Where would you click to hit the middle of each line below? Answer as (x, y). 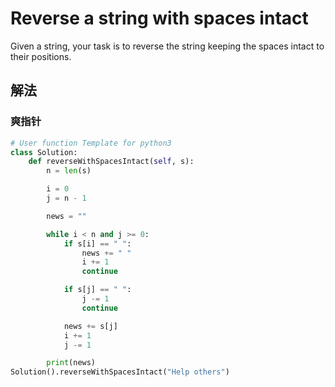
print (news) (71, 363)
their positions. (41, 56)
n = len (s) (69, 171)
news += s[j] (90, 326)
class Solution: (44, 152)
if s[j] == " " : (97, 290)
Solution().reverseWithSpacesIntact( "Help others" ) (120, 372)
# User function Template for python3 (91, 143)
